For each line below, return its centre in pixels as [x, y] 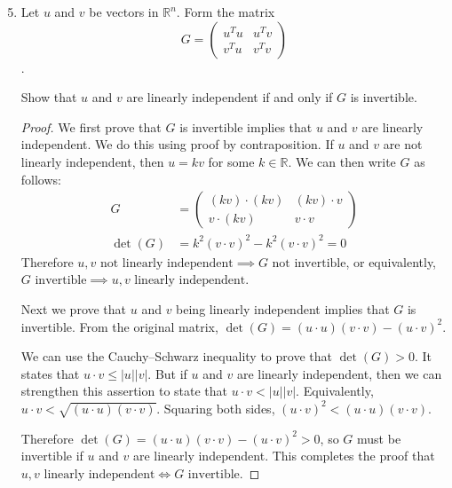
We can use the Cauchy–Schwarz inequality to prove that [176, 356]
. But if [167, 373]
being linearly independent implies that [283, 308]
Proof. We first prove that [91, 126]
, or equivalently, [391, 261]
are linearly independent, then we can [339, 373]
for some [231, 161]
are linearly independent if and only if [230, 97]
